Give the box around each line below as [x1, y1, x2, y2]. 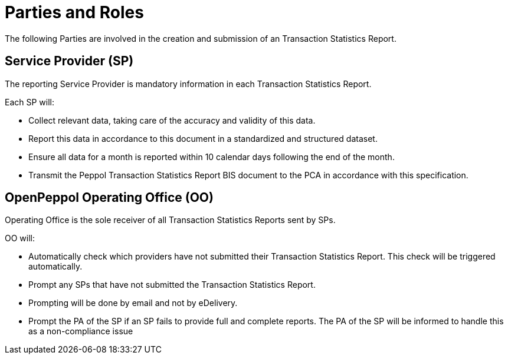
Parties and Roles [5, 2, 144, 22]
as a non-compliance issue [28, 326, 133, 337]
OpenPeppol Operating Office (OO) [5, 190, 214, 205]
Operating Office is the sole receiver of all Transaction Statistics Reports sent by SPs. [5, 215, 336, 225]
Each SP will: [5, 97, 55, 107]
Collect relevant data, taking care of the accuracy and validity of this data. [28, 115, 316, 125]
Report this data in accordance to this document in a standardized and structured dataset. [28, 133, 378, 144]
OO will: [5, 233, 35, 244]
